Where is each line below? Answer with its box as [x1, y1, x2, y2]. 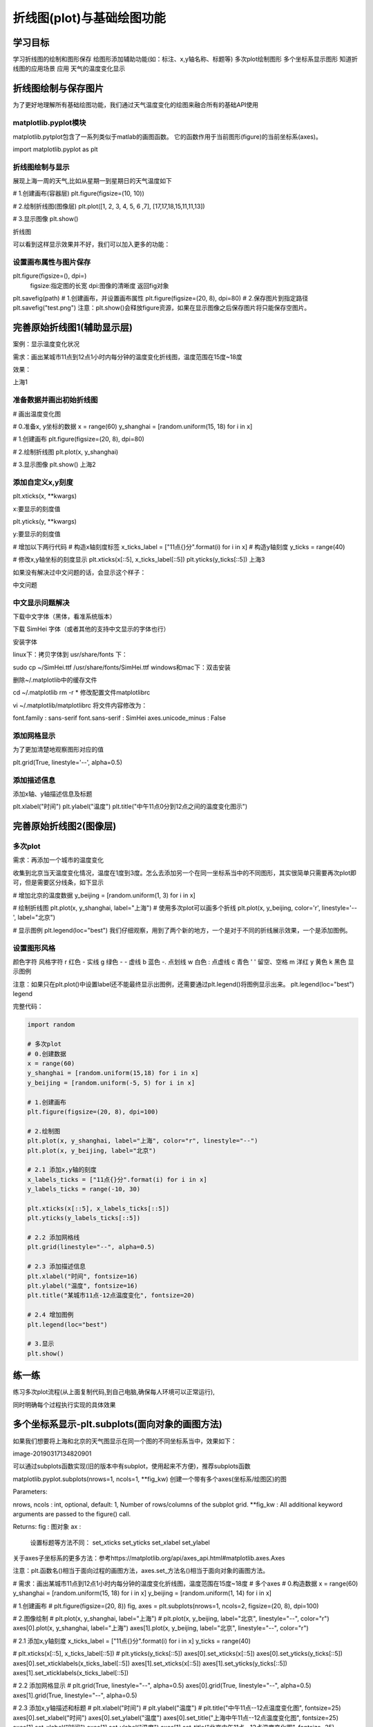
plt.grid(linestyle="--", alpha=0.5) [27, 1243, 155, 1251]
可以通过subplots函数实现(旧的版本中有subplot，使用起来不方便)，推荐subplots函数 [12, 1462, 251, 1471]
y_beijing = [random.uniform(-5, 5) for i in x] [27, 1078, 195, 1087]
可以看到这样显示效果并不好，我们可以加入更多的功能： [12, 240, 171, 248]
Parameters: [12, 1487, 48, 1496]
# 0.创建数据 [27, 1050, 67, 1058]
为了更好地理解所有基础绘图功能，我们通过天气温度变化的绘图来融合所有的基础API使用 [12, 101, 259, 109]
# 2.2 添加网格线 [27, 1234, 80, 1241]
